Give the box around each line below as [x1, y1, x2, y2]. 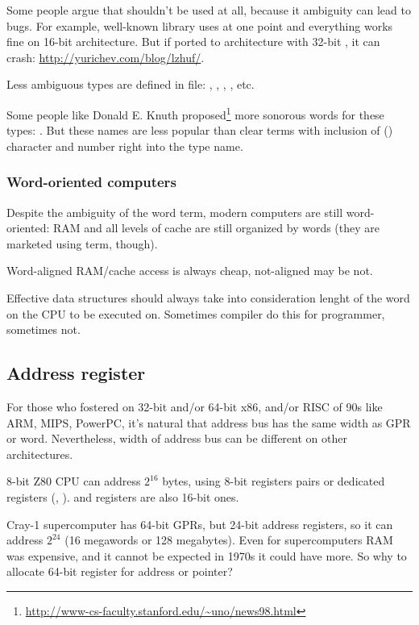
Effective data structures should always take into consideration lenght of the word [6, 290, 410, 306]
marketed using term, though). [6, 235, 158, 252]
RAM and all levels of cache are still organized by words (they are [53, 219, 380, 236]
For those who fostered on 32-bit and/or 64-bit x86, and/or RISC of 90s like [6, 398, 383, 415]
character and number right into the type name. [6, 137, 243, 154]
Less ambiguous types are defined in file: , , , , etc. [6, 76, 255, 93]
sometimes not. [6, 321, 81, 338]
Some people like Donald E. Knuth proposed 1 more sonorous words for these [6, 103, 384, 123]
